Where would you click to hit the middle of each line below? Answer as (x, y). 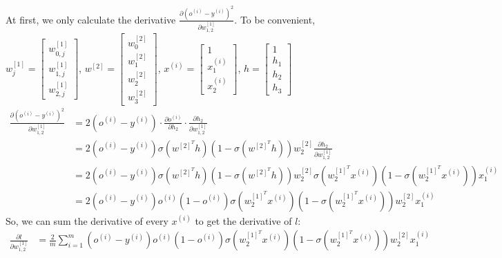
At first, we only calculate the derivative (91, 19)
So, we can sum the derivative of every (87, 220)
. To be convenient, (275, 19)
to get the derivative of (243, 220)
